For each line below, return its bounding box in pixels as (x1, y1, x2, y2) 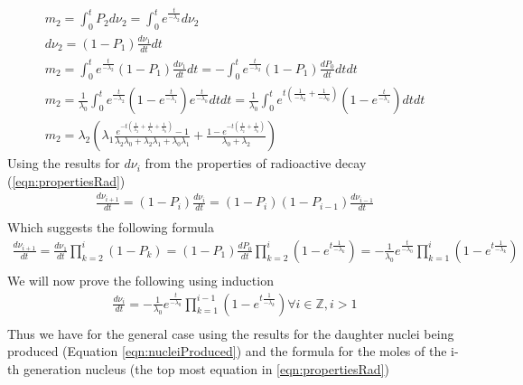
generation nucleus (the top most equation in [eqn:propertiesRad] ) (23, 359, 389, 378)
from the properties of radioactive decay (145, 154, 367, 173)
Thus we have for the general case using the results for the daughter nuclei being (7, 324, 454, 343)
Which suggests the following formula (7, 218, 214, 237)
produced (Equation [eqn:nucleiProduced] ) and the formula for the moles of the (7, 342, 447, 361)
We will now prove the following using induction (7, 270, 274, 289)
